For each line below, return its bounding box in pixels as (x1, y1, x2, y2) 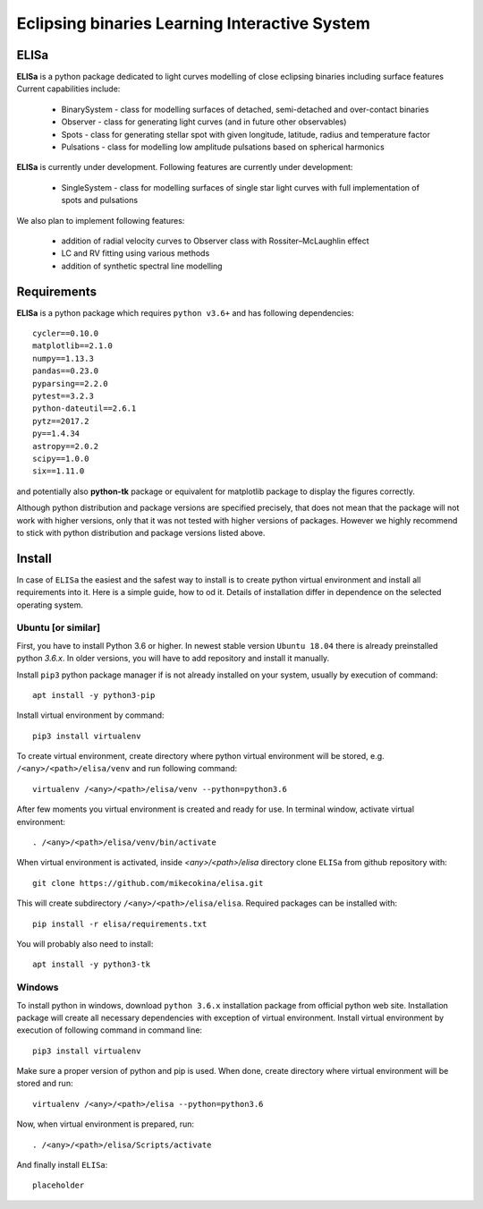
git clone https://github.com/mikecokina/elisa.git (32, 878, 264, 888)
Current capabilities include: (16, 83, 121, 94)
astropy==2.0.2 (32, 441, 99, 451)
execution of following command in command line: (16, 1025, 203, 1035)
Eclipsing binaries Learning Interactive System (16, 13, 371, 33)
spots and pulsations (61, 195, 139, 206)
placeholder (32, 1180, 85, 1190)
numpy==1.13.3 (32, 353, 94, 363)
